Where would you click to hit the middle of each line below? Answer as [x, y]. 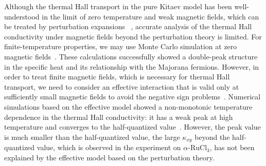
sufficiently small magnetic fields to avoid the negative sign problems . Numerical [132, 97]
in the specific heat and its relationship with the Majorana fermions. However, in [132, 66]
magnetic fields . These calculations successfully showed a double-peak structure [131, 56]
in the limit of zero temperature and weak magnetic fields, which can [150, 16]
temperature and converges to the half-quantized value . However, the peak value [132, 127]
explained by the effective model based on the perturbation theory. [109, 157]
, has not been [232, 147]
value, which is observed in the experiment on [109, 147]
